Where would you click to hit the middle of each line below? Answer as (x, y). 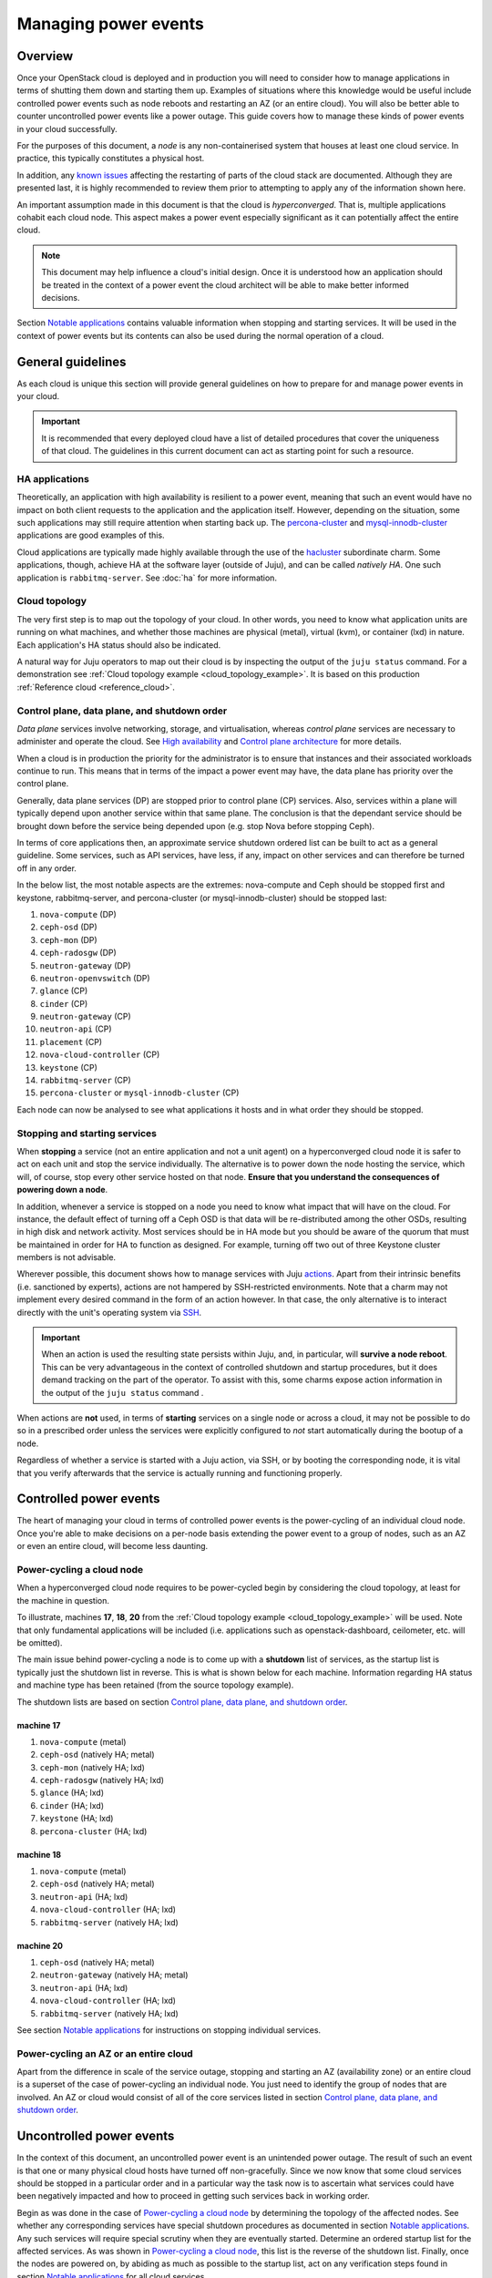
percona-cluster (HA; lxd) (93, 1831)
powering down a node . (62, 1190)
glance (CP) (64, 991)
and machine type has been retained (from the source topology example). (155, 1685)
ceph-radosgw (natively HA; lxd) (102, 1780)
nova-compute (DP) (78, 914)
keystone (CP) (68, 1067)
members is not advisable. (67, 1257)
